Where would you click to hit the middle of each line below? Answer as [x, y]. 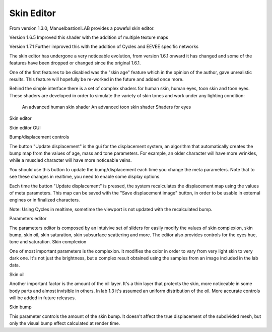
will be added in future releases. [43, 298]
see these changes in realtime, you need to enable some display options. [85, 177]
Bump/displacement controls [39, 137]
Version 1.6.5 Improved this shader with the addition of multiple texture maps [89, 37]
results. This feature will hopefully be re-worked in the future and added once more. [96, 79]
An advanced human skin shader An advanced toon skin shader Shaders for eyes [107, 107]
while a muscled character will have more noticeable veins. [71, 160]
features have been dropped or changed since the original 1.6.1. [75, 63]
